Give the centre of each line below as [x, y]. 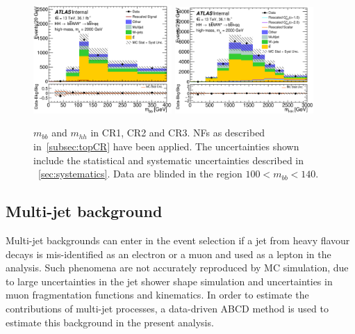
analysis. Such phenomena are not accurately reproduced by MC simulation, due [177, 268]
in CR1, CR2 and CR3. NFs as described [178, 133]
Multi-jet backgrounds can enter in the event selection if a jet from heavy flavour [178, 240]
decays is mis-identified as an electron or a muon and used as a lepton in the [168, 254]
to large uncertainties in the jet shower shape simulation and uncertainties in [169, 281]
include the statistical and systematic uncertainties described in [169, 160]
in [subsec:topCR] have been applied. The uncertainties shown [166, 146]
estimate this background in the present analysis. [110, 322]
